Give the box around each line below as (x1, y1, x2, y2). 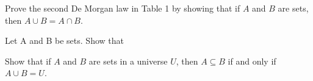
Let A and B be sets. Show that (5, 34, 124, 47)
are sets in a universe (88, 54, 168, 67)
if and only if (228, 54, 276, 67)
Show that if (5, 54, 51, 67)
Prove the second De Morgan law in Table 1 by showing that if (5, 2, 240, 14)
